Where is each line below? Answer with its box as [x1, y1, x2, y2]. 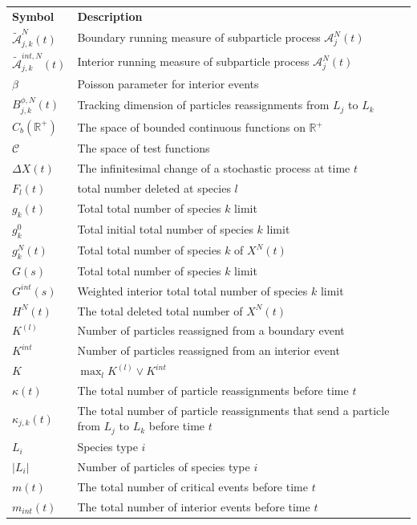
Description [77, 7, 143, 24]
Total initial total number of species [77, 221, 253, 238]
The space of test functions [77, 140, 210, 157]
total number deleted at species [77, 179, 231, 196]
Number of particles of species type [77, 458, 250, 474]
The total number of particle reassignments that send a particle [77, 401, 390, 418]
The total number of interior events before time [77, 498, 310, 515]
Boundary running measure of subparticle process [77, 29, 321, 46]
